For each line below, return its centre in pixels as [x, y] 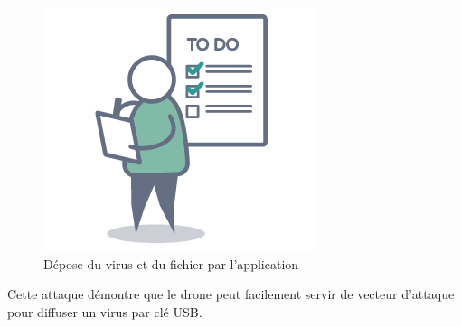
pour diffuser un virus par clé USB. [105, 311]
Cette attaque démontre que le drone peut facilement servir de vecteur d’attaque [231, 294]
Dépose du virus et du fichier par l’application [171, 263]
